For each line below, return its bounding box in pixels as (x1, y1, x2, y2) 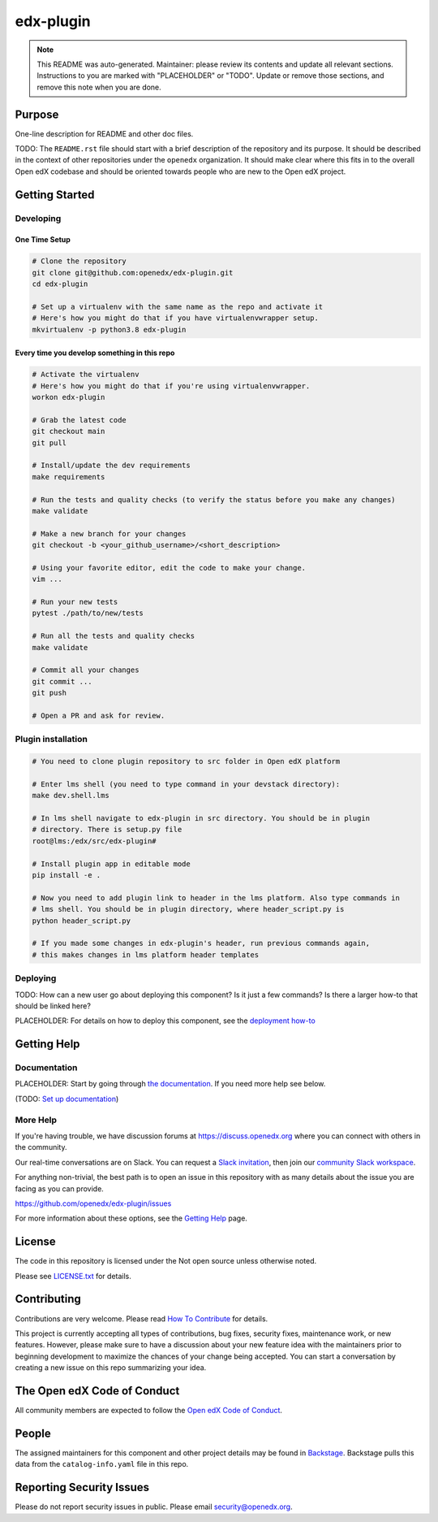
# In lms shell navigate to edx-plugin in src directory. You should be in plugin (32, 813, 371, 823)
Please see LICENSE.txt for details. (15, 1271, 131, 1281)
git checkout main (32, 427, 105, 436)
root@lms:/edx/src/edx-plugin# (32, 836, 157, 845)
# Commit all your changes (32, 666, 140, 674)
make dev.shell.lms (32, 791, 109, 800)
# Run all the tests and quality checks (32, 631, 195, 641)
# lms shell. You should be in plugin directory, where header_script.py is (32, 904, 345, 914)
